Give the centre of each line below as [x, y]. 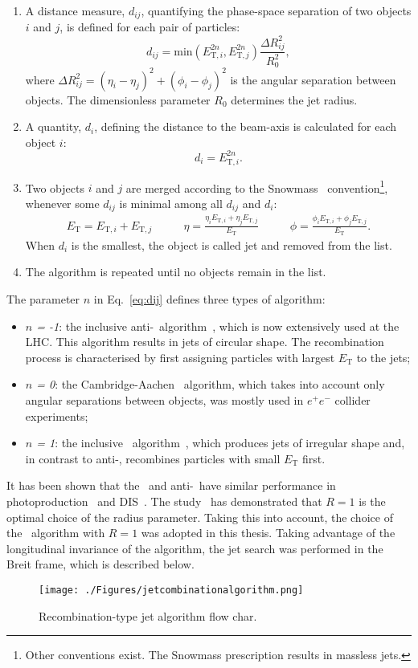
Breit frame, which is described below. [100, 564]
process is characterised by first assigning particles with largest [180, 357]
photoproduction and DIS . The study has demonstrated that [164, 501]
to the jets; [383, 357]
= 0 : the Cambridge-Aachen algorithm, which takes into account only [211, 384]
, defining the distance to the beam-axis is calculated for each [246, 126]
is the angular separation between [313, 79]
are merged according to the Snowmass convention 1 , [257, 186]
